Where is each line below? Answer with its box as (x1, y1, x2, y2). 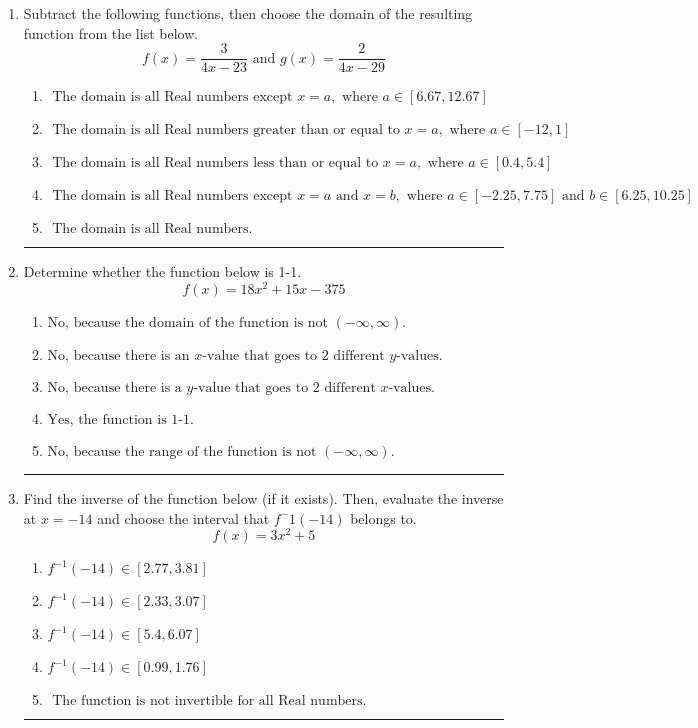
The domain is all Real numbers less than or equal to (52, 156, 379, 171)
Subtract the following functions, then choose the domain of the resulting (23, 3, 473, 23)
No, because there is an (47, 348, 190, 363)
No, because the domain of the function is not (47, 315, 329, 330)
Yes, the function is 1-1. (47, 412, 194, 427)
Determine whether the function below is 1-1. (23, 261, 302, 282)
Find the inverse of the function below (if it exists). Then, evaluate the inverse (23, 487, 504, 508)
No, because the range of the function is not (47, 444, 317, 459)
